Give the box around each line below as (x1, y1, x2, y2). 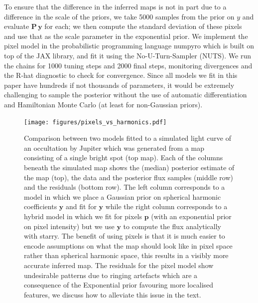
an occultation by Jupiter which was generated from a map (24, 142, 205, 153)
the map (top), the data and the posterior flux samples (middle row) (24, 172, 233, 182)
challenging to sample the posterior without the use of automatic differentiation (4, 89, 247, 100)
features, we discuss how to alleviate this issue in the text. (24, 289, 201, 300)
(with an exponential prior (151, 211, 232, 221)
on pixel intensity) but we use (24, 221, 115, 231)
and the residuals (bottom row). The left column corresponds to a (24, 182, 225, 192)
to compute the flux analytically (123, 221, 222, 231)
